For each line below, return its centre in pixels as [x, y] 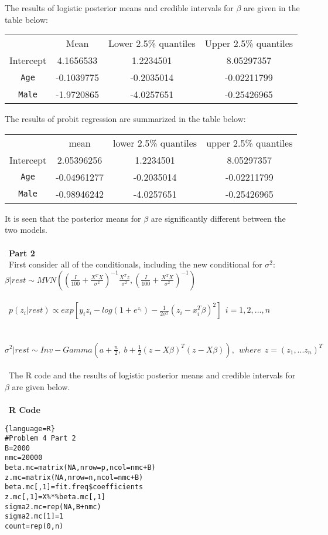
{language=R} [30, 429]
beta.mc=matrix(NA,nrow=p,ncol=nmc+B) [80, 468]
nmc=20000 [24, 458]
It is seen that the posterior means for [73, 218]
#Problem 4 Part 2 [40, 439]
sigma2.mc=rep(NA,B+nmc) [53, 507]
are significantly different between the [218, 218]
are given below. [41, 386]
